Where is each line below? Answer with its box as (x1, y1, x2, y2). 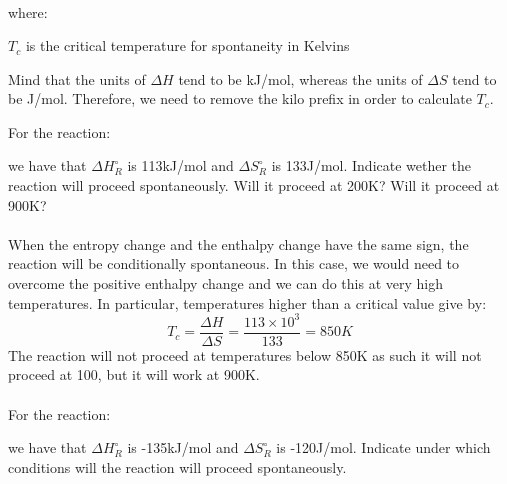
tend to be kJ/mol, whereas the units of (178, 68, 423, 89)
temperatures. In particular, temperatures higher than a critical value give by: (8, 292, 487, 313)
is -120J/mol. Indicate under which (276, 437, 491, 458)
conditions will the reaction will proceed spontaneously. (8, 456, 347, 477)
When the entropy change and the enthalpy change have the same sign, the (8, 233, 469, 254)
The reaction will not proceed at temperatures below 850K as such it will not (8, 344, 482, 365)
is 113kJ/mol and (127, 155, 234, 176)
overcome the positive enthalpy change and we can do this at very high (8, 273, 443, 294)
